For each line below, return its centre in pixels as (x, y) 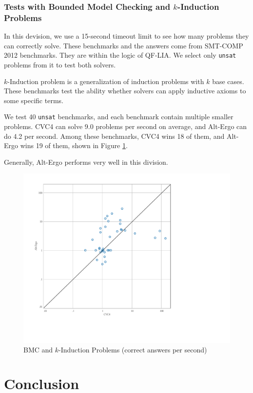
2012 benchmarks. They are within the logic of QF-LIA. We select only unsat (120, 55)
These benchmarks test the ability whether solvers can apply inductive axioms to (125, 91)
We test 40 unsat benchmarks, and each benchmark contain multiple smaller (119, 117)
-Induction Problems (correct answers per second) (133, 350)
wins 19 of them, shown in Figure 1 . (74, 145)
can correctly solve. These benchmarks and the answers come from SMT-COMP (124, 45)
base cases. (228, 81)
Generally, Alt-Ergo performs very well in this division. (86, 162)
